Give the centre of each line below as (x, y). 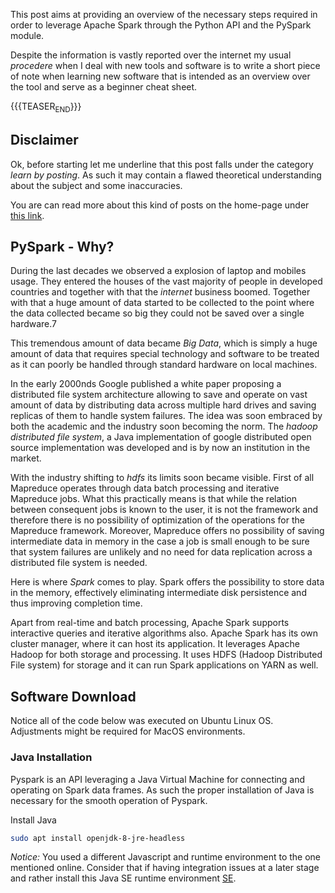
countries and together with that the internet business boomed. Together (160, 292)
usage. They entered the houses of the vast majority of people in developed (166, 281)
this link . (27, 215)
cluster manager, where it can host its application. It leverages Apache (155, 644)
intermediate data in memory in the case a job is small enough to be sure (160, 541)
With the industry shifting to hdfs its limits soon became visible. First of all (162, 478)
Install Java (33, 820)
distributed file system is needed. (79, 563)
